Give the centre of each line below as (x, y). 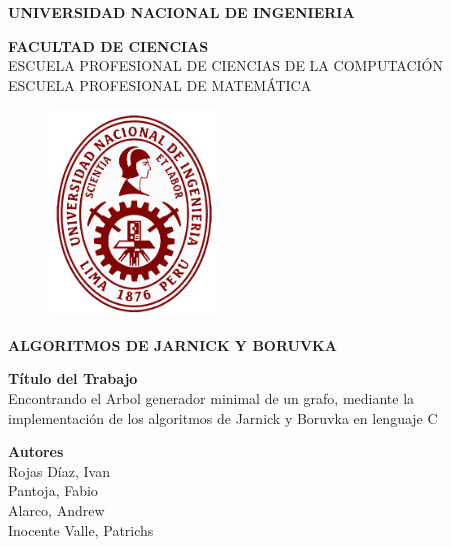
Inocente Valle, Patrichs (81, 529)
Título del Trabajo (73, 378)
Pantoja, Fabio (53, 490)
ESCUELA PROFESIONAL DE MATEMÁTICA (160, 84)
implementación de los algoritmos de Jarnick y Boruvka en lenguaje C (223, 417)
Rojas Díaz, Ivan (59, 470)
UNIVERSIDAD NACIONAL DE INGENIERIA (181, 12)
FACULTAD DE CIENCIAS (108, 45)
